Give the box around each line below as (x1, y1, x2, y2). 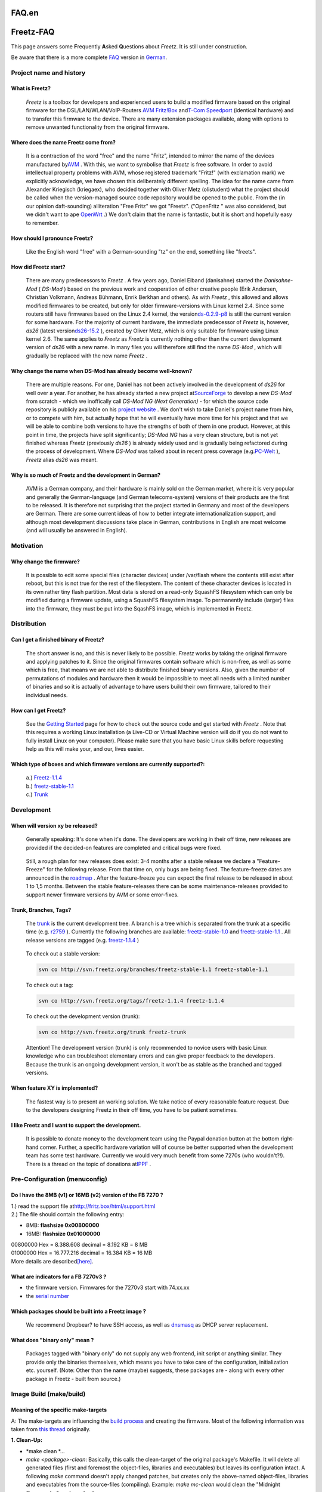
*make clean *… (26, 1447, 65, 1454)
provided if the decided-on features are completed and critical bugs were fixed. (26, 844, 222, 851)
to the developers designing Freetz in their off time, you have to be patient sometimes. (26, 1106, 238, 1113)
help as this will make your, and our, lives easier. (26, 745, 144, 753)
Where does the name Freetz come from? (11, 139, 116, 146)
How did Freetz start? (11, 263, 66, 270)
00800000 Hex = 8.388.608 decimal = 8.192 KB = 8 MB (11, 1241, 148, 1249)
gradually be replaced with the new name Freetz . (26, 352, 148, 359)
